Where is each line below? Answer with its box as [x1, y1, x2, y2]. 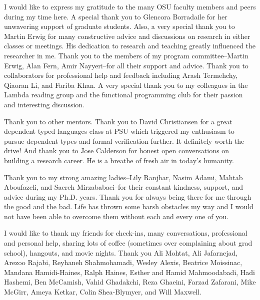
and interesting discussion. [4, 99, 84, 109]
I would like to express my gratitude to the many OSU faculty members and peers [4, 1, 256, 11]
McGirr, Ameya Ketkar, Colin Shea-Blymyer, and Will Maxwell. [4, 287, 201, 297]
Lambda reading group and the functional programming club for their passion [4, 89, 243, 100]
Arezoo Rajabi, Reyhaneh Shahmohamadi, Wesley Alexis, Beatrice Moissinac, [4, 257, 242, 268]
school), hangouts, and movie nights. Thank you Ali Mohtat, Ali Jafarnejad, [4, 247, 238, 258]
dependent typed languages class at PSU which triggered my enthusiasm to [4, 126, 234, 136]
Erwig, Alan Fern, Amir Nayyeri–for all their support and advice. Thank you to [4, 60, 248, 70]
